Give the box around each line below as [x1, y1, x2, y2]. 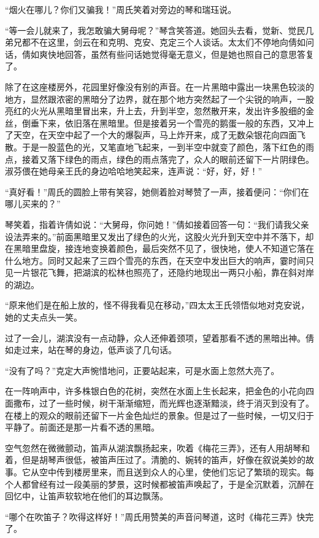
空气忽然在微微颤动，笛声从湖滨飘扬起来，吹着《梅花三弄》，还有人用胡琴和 [5, 441, 310, 454]
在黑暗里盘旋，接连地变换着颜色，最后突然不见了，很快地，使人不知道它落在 [5, 242, 314, 255]
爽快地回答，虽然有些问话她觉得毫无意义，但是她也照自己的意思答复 [39, 47, 314, 60]
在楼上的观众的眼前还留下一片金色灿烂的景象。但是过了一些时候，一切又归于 [5, 408, 314, 421]
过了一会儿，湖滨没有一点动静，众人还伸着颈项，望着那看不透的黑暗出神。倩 [5, 331, 314, 344]
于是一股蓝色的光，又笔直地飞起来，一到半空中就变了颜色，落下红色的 [21, 140, 306, 153]
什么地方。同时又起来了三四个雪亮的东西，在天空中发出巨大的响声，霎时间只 [5, 254, 314, 267]
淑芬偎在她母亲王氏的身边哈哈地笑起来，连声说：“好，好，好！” [5, 165, 263, 177]
